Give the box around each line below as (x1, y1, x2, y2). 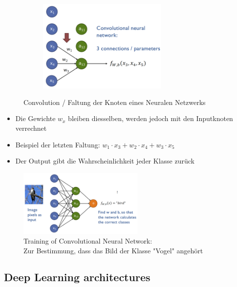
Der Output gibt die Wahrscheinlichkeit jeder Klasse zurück (15, 156, 194, 166)
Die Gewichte (15, 113, 56, 123)
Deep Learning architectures (4, 269, 151, 284)
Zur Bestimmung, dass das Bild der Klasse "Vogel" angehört (23, 245, 203, 255)
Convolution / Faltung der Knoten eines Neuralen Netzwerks (23, 97, 206, 107)
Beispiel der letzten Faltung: (15, 139, 100, 149)
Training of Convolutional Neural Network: (23, 236, 152, 246)
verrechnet (15, 123, 47, 133)
